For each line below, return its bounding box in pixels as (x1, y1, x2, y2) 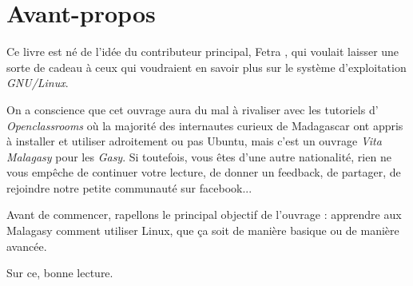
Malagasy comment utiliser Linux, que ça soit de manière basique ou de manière (6, 222, 399, 239)
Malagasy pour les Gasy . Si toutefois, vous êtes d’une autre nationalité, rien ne (6, 148, 391, 165)
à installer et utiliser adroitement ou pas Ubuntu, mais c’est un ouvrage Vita (6, 133, 382, 149)
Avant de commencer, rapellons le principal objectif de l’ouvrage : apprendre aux (6, 206, 402, 223)
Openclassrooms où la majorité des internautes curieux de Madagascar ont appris (6, 117, 403, 133)
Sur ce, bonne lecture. (6, 264, 113, 281)
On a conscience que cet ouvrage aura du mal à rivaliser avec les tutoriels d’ (6, 101, 379, 117)
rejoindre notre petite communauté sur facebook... (6, 179, 252, 196)
